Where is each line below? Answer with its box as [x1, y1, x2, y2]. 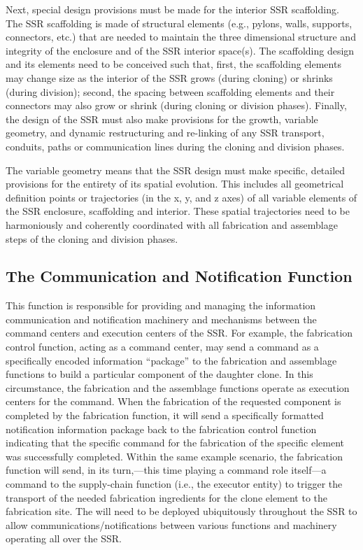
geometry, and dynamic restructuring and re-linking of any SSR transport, [6, 125, 325, 140]
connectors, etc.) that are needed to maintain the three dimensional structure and [6, 29, 356, 44]
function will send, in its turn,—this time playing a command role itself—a [6, 463, 327, 477]
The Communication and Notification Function [6, 265, 353, 287]
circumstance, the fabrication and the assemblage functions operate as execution [6, 380, 350, 395]
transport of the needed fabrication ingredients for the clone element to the [6, 490, 328, 505]
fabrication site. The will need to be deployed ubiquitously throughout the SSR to [6, 504, 357, 519]
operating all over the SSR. [6, 531, 122, 546]
